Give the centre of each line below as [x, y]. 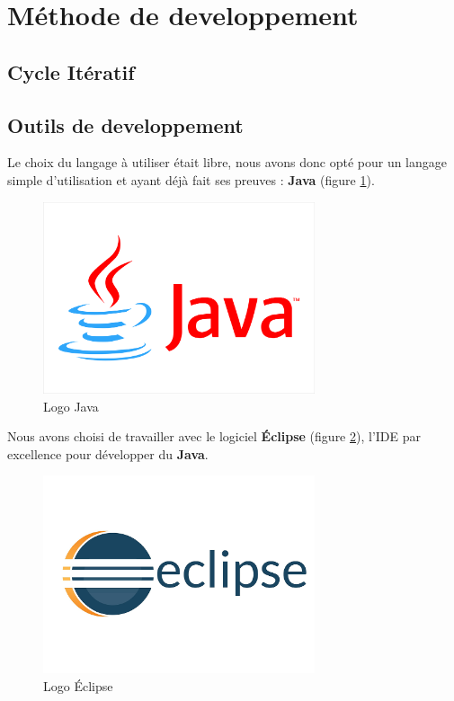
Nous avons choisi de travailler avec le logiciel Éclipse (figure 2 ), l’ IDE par [214, 436]
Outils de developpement [125, 124]
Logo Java [71, 406]
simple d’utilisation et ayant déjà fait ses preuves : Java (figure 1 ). [191, 179]
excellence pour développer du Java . [108, 453]
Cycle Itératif [71, 71]
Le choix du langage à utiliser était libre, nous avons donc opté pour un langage [227, 162]
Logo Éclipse [78, 685]
